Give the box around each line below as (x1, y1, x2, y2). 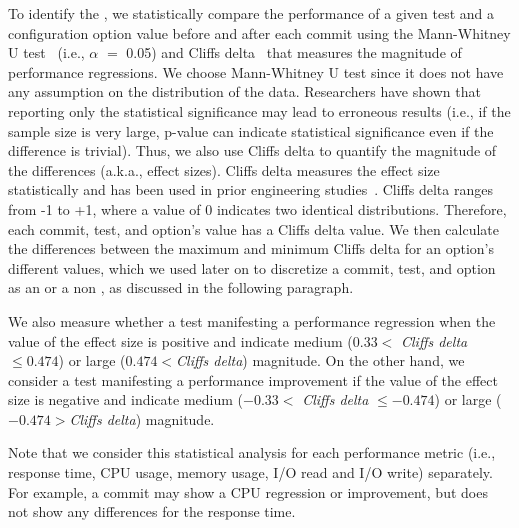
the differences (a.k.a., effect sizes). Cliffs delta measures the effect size (8, 159, 440, 180)
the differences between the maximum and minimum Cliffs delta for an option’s (8, 238, 494, 259)
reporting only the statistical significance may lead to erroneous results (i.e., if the (8, 100, 511, 121)
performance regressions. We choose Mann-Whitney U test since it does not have (8, 61, 504, 82)
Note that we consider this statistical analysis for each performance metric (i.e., (8, 442, 496, 463)
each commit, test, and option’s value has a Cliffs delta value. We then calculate (8, 218, 500, 239)
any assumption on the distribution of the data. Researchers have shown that (8, 81, 481, 102)
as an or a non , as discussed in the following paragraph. (8, 277, 354, 298)
